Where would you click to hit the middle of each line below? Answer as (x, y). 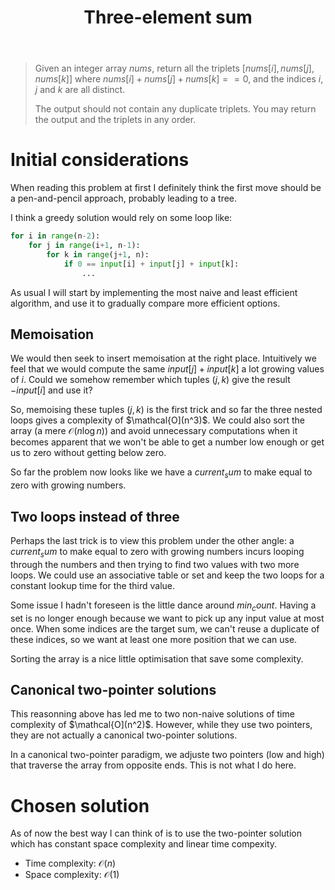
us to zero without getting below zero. (88, 453)
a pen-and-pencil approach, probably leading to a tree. (124, 198)
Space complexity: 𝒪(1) (72, 875)
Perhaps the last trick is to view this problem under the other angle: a (152, 540)
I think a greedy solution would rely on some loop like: (121, 218)
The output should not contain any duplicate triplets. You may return (175, 109)
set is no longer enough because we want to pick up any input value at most (167, 618)
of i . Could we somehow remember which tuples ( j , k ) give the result (150, 380)
